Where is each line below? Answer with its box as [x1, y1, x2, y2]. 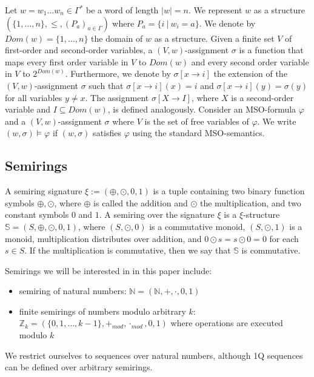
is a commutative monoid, [149, 220, 246, 232]
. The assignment [85, 91, 149, 103]
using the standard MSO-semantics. [132, 126, 265, 139]
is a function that [239, 44, 304, 56]
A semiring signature [5, 185, 82, 197]
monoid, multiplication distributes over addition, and [5, 232, 202, 244]
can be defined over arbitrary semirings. [5, 361, 153, 373]
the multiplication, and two [199, 196, 301, 209]
